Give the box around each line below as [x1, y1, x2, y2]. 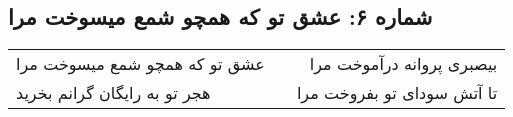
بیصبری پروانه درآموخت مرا [309, 52, 498, 76]
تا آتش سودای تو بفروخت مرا [296, 81, 498, 105]
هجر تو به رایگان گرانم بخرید [16, 81, 211, 105]
